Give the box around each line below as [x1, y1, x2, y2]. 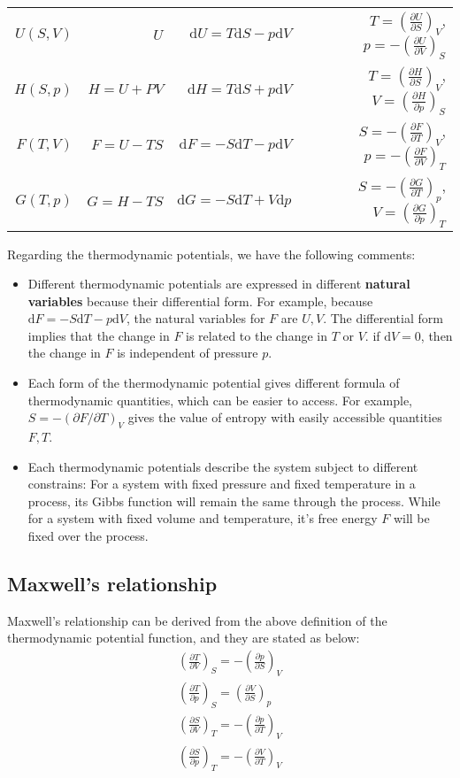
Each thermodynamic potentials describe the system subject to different [27, 457, 418, 475]
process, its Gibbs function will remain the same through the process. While [27, 491, 441, 510]
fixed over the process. [27, 527, 149, 545]
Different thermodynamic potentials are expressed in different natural [27, 274, 410, 293]
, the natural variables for [126, 309, 265, 327]
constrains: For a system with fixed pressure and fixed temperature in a [27, 474, 416, 493]
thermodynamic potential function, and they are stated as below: [7, 628, 360, 647]
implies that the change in [27, 326, 170, 344]
